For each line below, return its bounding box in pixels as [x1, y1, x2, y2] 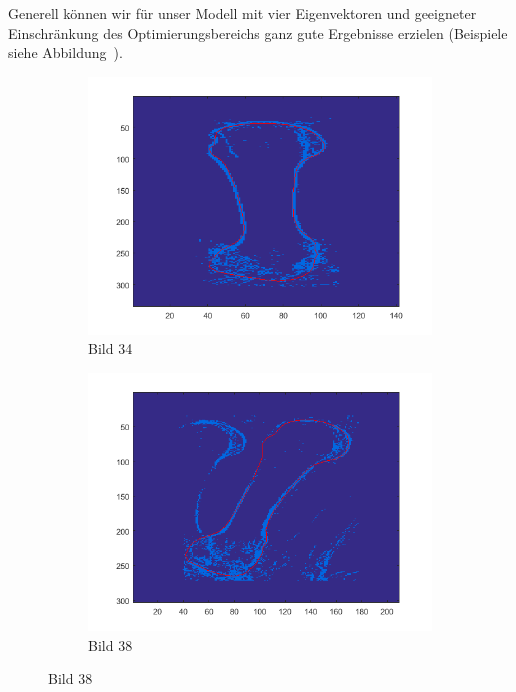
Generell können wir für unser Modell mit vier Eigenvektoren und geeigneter [8, 3, 477, 23]
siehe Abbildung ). [8, 42, 123, 63]
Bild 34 [88, 338, 133, 359]
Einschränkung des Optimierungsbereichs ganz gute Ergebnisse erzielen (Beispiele [8, 22, 508, 43]
